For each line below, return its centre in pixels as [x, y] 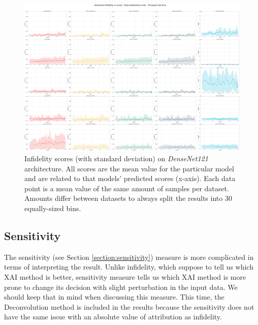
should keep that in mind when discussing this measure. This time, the [114, 297]
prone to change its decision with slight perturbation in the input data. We [121, 287]
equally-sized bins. [53, 208]
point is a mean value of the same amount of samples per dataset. [127, 188]
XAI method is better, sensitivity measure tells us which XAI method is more [125, 276]
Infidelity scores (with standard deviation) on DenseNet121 [116, 158]
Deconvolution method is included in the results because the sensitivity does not [129, 306]
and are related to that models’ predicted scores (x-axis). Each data [130, 178]
